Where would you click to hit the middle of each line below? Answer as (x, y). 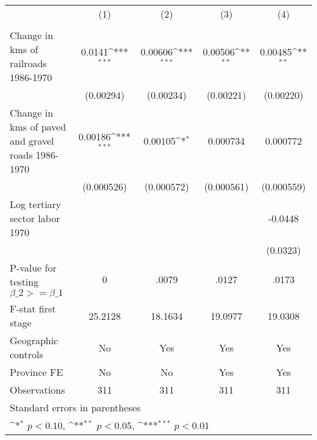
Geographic (34, 340)
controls (27, 354)
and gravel (32, 141)
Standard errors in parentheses (75, 407)
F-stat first (33, 308)
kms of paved (38, 127)
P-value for (33, 268)
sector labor (35, 218)
